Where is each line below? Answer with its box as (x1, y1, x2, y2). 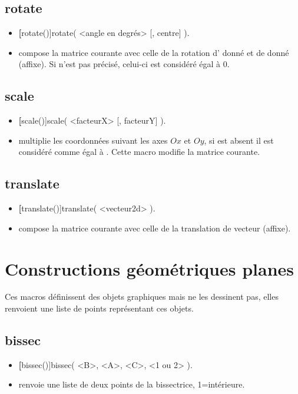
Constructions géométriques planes (5, 256, 294, 280)
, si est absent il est (204, 134, 274, 146)
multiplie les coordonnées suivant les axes (18, 134, 168, 146)
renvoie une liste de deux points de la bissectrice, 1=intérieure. (18, 378, 245, 390)
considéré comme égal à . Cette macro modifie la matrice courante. (18, 145, 260, 158)
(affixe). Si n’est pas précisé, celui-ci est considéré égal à (18, 58, 221, 70)
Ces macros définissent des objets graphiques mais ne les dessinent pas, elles (5, 290, 279, 303)
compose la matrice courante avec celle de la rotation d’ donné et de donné (18, 46, 289, 58)
